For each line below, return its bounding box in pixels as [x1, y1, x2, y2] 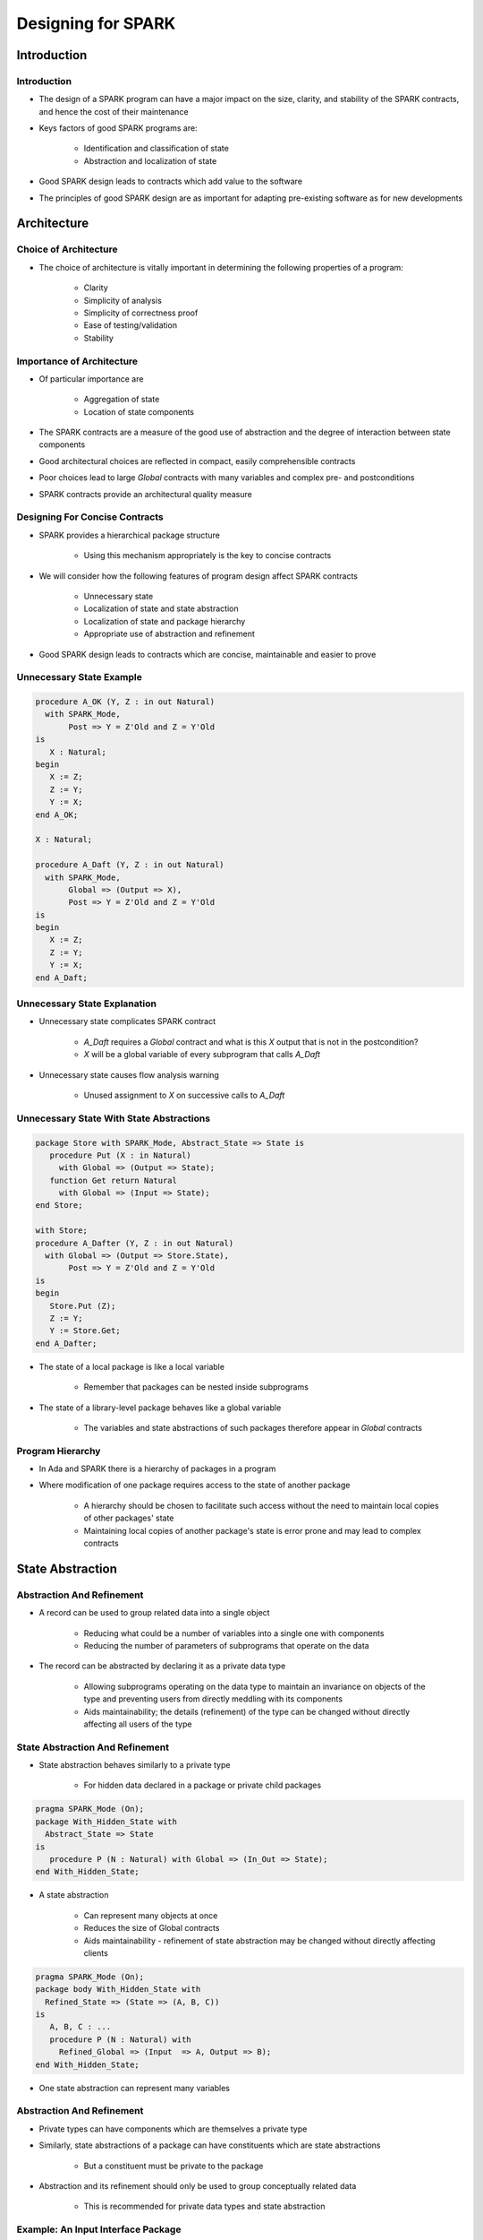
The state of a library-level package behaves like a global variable [38, 1402, 282, 1413]
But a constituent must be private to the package [83, 2160, 264, 2171]
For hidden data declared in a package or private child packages [83, 1779, 322, 1791]
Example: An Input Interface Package [16, 2223, 182, 2236]
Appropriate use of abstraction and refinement [83, 628, 255, 640]
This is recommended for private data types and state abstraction [83, 2201, 326, 2212]
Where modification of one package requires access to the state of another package [38, 1479, 351, 1491]
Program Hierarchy [16, 1444, 101, 1457]
